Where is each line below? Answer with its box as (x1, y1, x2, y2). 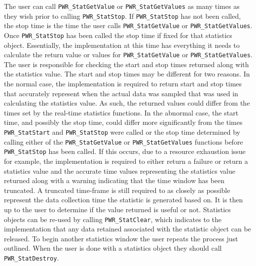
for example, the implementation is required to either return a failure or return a (4, 156, 248, 166)
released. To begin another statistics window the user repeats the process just (4, 233, 238, 243)
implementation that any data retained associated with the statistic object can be (4, 224, 251, 234)
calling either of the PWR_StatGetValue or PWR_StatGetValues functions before (4, 136, 243, 147)
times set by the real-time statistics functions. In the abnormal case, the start (4, 107, 239, 117)
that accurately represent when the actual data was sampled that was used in (4, 88, 238, 98)
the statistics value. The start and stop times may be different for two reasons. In (4, 69, 250, 79)
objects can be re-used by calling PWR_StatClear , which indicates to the (4, 214, 221, 224)
